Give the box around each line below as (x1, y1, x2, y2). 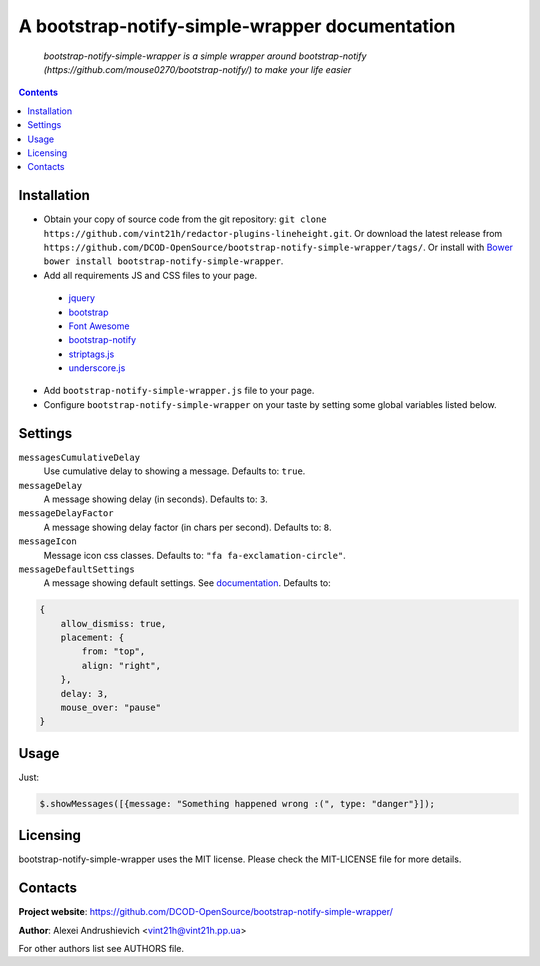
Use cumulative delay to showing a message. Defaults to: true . (43, 465, 306, 477)
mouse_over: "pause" (60, 702, 162, 714)
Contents (18, 86, 59, 99)
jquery (68, 292, 95, 304)
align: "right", (81, 660, 162, 671)
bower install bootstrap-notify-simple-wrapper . (43, 255, 284, 267)
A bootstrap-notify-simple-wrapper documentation (18, 15, 456, 37)
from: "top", (81, 646, 146, 657)
